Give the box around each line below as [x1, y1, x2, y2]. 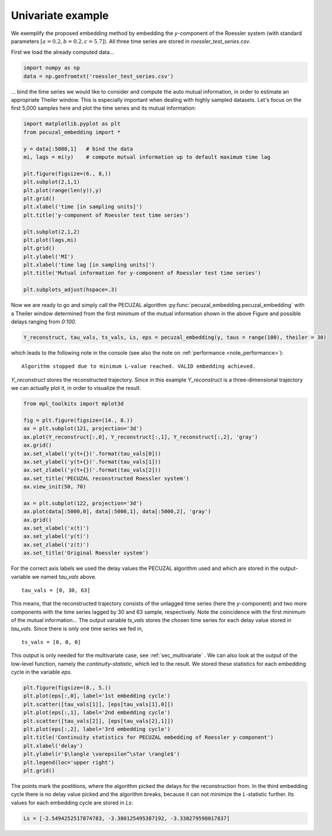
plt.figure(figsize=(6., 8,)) [23, 170, 111, 177]
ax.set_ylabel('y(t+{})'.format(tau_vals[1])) [23, 458, 161, 465]
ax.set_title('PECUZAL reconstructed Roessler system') [23, 475, 190, 482]
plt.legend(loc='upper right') [23, 759, 115, 765]
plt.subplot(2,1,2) [23, 228, 80, 235]
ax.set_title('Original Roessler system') [23, 550, 149, 556]
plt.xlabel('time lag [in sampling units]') [23, 261, 155, 268]
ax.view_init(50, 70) [23, 483, 87, 490]
